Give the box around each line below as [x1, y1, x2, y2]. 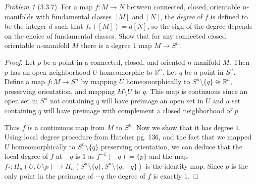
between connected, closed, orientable [127, 1, 240, 11]
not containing [50, 95, 94, 106]
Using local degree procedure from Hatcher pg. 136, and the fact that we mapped [4, 132, 252, 142]
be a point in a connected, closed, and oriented [43, 56, 185, 67]
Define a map [4, 76, 45, 87]
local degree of [4, 151, 48, 161]
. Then [229, 56, 250, 67]
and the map [149, 151, 188, 161]
